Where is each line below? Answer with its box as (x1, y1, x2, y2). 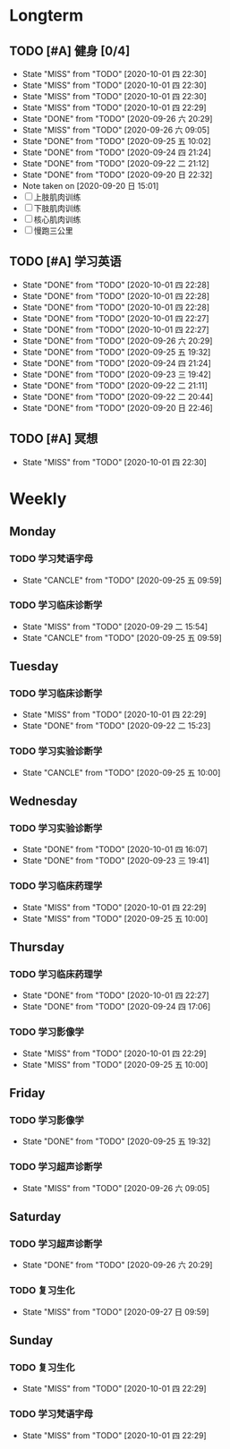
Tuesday (9, 659, 59, 674)
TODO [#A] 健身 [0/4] (9, 43, 131, 58)
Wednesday (9, 794, 78, 809)
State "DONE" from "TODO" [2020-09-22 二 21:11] (21, 379, 208, 390)
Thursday (9, 940, 65, 955)
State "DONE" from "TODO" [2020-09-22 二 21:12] (21, 158, 209, 168)
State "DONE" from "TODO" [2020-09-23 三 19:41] (21, 856, 210, 866)
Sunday (9, 1333, 54, 1348)
